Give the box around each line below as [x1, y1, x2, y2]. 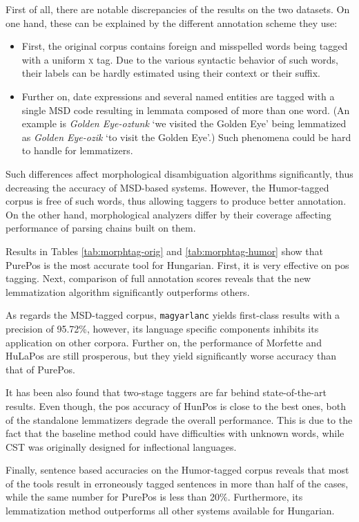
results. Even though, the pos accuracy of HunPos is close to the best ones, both [6, 398, 347, 413]
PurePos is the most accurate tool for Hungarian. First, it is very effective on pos [6, 257, 349, 272]
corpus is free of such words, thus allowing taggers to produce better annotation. [6, 194, 347, 208]
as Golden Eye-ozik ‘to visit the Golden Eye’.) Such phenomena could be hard [21, 129, 351, 144]
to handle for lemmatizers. [21, 143, 133, 158]
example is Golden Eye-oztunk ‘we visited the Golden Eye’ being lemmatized [21, 116, 347, 131]
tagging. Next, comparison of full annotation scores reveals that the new [6, 271, 311, 286]
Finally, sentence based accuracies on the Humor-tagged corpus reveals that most [6, 463, 349, 477]
